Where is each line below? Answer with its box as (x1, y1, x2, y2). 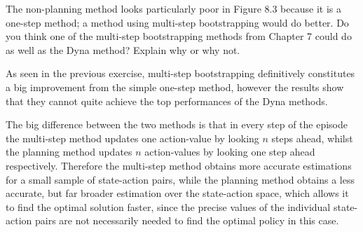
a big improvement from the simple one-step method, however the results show (6, 79, 344, 94)
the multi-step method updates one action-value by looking (6, 130, 259, 145)
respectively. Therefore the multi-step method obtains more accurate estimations (6, 158, 352, 172)
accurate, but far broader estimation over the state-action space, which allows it (6, 186, 349, 200)
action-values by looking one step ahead (144, 144, 315, 159)
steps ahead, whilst (271, 130, 353, 145)
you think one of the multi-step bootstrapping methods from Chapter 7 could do (6, 29, 352, 43)
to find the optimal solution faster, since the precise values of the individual (6, 199, 331, 214)
